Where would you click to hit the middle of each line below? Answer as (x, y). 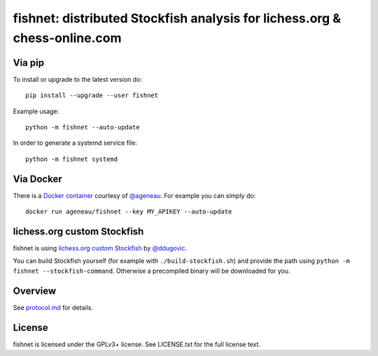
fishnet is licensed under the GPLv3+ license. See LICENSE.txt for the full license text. (137, 344)
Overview (35, 291)
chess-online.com (67, 38)
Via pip (29, 63)
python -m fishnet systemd (72, 159)
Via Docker (37, 179)
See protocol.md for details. (53, 307)
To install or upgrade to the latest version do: (78, 79)
